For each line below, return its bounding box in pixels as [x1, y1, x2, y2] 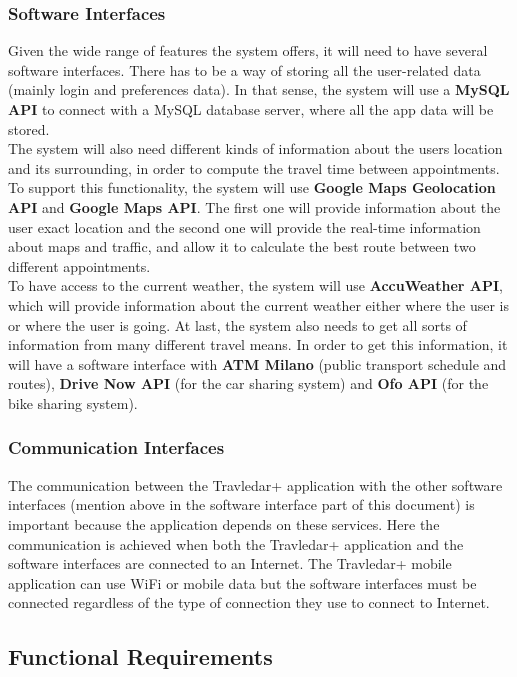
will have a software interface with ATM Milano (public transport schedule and [8, 353, 507, 374]
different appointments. [8, 255, 151, 276]
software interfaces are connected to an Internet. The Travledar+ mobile [8, 553, 452, 574]
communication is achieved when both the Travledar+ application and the [8, 533, 464, 554]
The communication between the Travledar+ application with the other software [8, 474, 503, 495]
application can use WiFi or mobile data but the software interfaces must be [8, 572, 477, 593]
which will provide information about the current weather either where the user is [8, 294, 509, 315]
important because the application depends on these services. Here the [8, 513, 440, 534]
